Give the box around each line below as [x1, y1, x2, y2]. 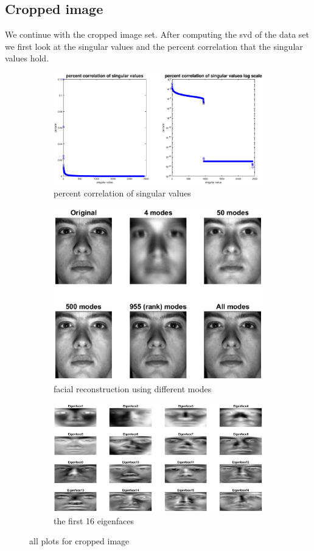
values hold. [5, 52, 49, 64]
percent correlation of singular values [54, 187, 191, 199]
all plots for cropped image [29, 535, 130, 547]
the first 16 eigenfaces [54, 514, 134, 527]
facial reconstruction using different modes [54, 382, 212, 395]
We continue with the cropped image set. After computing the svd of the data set [5, 28, 310, 41]
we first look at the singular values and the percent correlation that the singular [5, 40, 303, 52]
